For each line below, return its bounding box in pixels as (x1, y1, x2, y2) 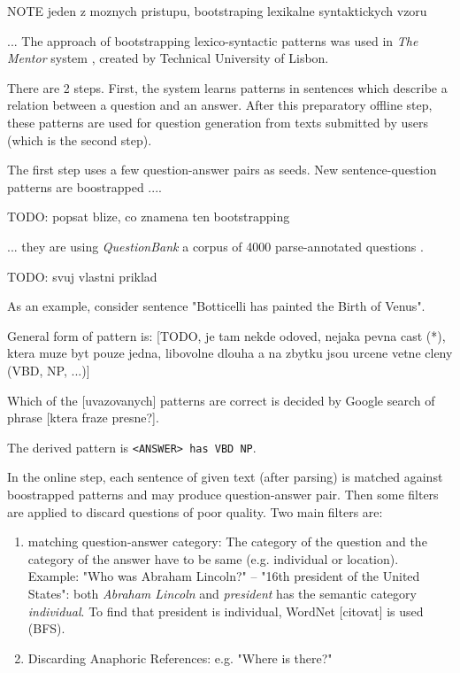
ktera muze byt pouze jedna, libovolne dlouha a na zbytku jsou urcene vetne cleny (7, 344, 453, 362)
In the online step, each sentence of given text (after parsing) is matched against (7, 468, 443, 486)
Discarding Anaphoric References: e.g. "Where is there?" (27, 648, 333, 667)
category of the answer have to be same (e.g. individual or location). (27, 549, 399, 568)
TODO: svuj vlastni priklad (7, 267, 157, 285)
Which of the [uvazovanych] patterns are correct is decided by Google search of (7, 391, 435, 409)
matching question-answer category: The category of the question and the (27, 532, 427, 551)
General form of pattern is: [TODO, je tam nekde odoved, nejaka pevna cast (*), (7, 326, 446, 344)
